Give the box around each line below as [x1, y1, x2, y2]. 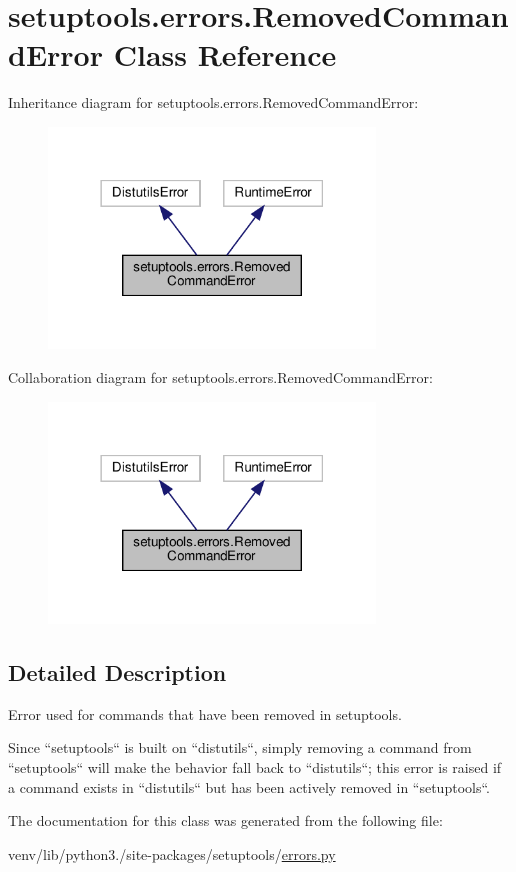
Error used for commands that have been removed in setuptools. [8, 703, 402, 724]
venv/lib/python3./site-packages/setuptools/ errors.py [8, 843, 336, 864]
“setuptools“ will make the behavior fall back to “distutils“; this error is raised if [8, 757, 502, 778]
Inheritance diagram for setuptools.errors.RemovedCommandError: [8, 92, 419, 113]
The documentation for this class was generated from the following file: [8, 810, 443, 831]
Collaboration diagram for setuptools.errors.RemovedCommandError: [8, 367, 433, 387]
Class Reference [113, 34, 337, 75]
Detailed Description [8, 657, 227, 688]
